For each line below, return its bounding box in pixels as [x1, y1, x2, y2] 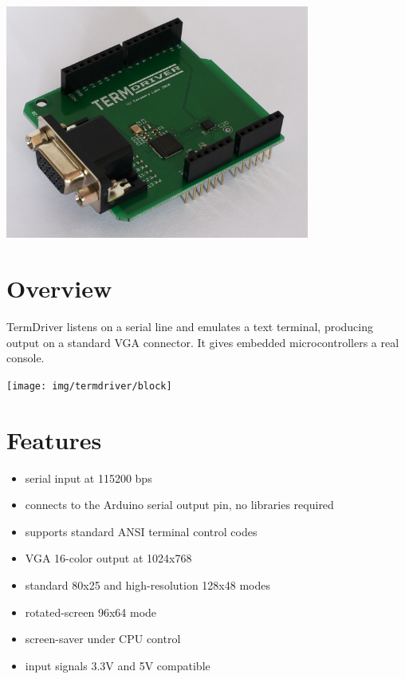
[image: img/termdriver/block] [6, 380, 172, 392]
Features [6, 423, 102, 456]
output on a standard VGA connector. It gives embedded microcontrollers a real [6, 334, 399, 350]
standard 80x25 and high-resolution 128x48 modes [25, 577, 270, 594]
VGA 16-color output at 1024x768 [25, 550, 192, 566]
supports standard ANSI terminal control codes [25, 523, 258, 539]
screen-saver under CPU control [25, 630, 181, 647]
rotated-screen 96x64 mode [25, 603, 157, 620]
